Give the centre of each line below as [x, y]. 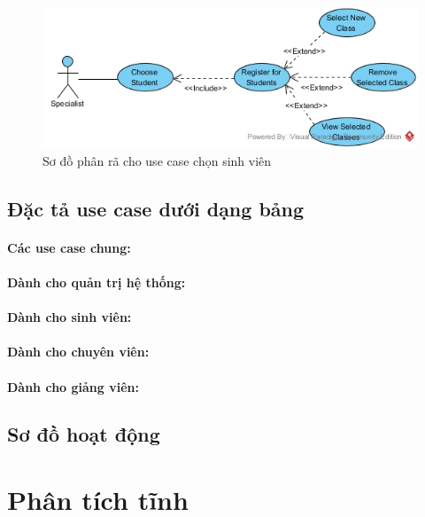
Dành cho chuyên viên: [78, 352]
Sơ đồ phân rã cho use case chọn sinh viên [157, 160]
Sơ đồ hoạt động [84, 434]
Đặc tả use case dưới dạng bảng [156, 208]
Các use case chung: [69, 247]
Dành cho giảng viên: [73, 386]
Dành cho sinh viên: [70, 317]
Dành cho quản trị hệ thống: [97, 282]
